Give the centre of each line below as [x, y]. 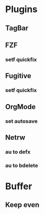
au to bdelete [22, 165]
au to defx [18, 152]
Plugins [21, 9]
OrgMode [20, 106]
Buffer [19, 186]
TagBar [17, 28]
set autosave [21, 121]
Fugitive [18, 76]
